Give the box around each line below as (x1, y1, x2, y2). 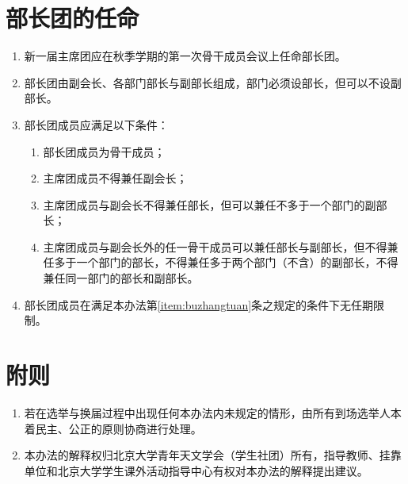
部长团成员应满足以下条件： (24, 116, 169, 133)
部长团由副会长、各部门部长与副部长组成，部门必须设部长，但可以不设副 (24, 74, 402, 90)
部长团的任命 (6, 2, 139, 34)
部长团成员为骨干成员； (43, 143, 166, 159)
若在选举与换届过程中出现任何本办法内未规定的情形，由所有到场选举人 (24, 404, 391, 421)
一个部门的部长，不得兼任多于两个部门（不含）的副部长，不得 (76, 254, 398, 271)
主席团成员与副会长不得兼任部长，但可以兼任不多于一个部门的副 (43, 196, 376, 213)
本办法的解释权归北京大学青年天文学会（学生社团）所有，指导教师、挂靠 (24, 447, 402, 463)
